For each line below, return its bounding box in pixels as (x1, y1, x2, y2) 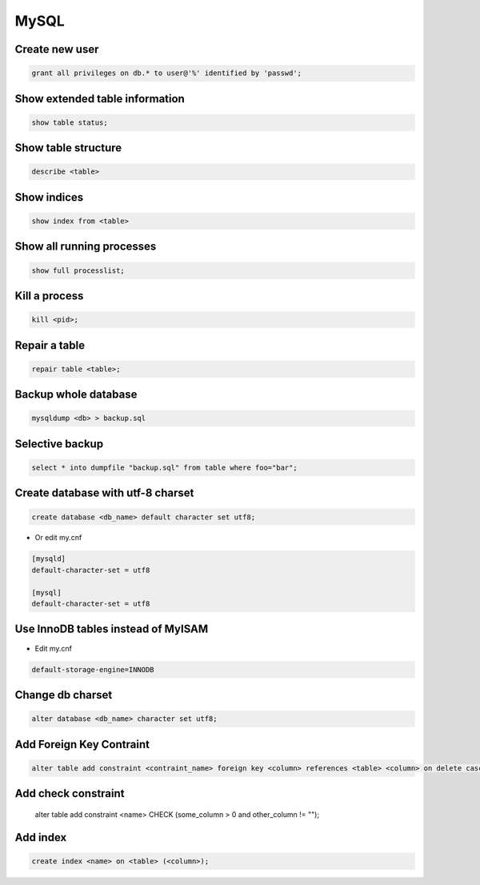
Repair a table (14, 338, 86, 352)
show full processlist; (31, 266, 126, 275)
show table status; (31, 118, 108, 127)
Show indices (14, 190, 84, 204)
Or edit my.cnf (34, 533, 82, 543)
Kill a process (14, 289, 84, 302)
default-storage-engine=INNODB (31, 665, 155, 674)
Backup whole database (14, 388, 138, 402)
